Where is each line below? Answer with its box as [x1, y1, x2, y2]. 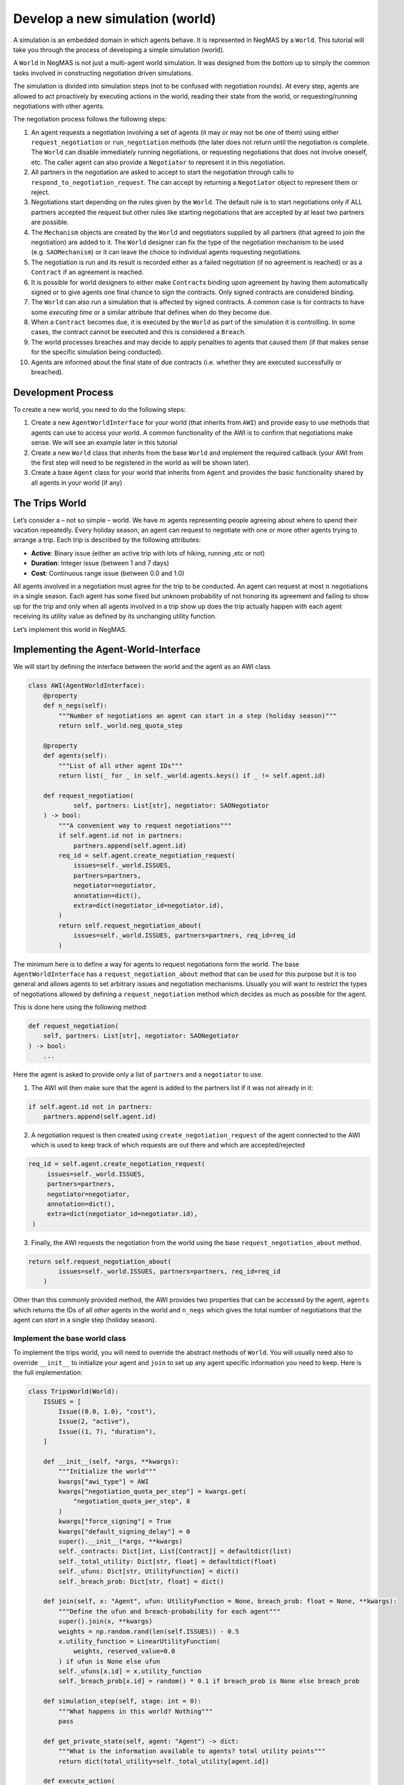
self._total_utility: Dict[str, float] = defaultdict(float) [58, 1557, 277, 1565]
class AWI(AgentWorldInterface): [28, 682, 146, 690]
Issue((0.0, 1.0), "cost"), [58, 1407, 157, 1415]
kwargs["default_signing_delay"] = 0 [58, 1527, 191, 1535]
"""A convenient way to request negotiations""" [58, 821, 232, 830]
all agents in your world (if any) [31, 478, 123, 487]
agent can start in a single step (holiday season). [13, 1316, 157, 1324]
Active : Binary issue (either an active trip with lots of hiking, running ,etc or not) [31, 548, 266, 557]
